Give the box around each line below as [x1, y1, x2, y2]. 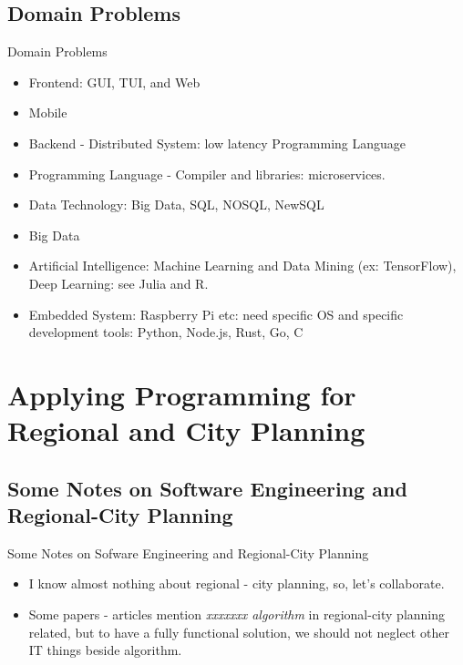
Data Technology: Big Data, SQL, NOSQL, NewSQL [28, 195, 324, 214]
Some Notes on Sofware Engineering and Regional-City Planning [7, 543, 369, 562]
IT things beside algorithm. [28, 640, 182, 660]
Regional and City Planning [7, 412, 365, 449]
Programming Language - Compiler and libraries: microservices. [28, 164, 386, 183]
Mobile [28, 103, 67, 122]
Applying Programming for [7, 375, 356, 413]
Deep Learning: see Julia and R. [28, 273, 209, 292]
